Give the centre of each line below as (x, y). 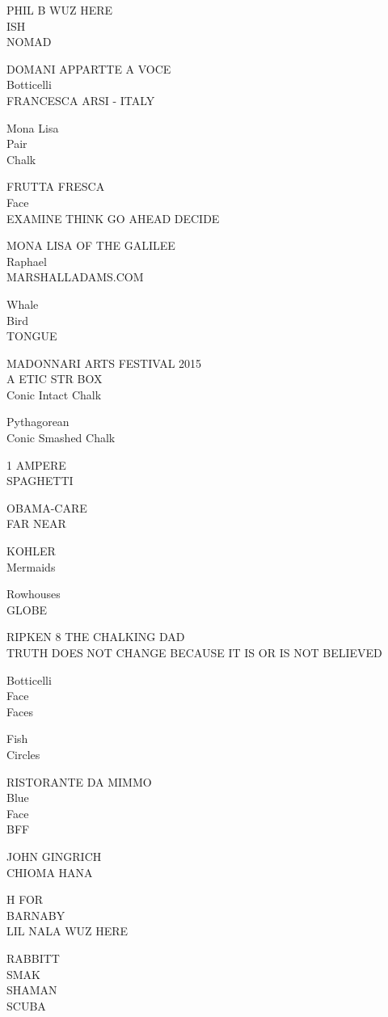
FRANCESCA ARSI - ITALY (81, 100)
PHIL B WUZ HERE (60, 10)
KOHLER (31, 551)
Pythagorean (38, 422)
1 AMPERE (36, 464)
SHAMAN (32, 990)
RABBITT (33, 958)
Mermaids (31, 566)
